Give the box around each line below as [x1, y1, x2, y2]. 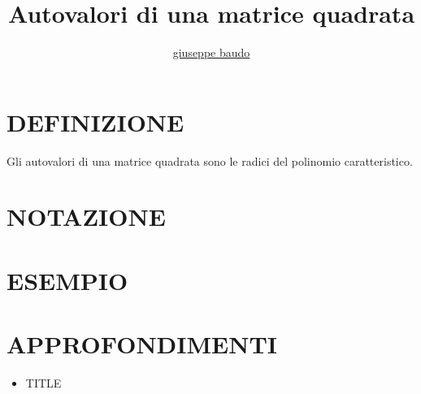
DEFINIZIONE [7, 105, 184, 138]
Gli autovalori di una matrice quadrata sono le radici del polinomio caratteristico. [7, 152, 413, 169]
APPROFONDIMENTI [7, 327, 278, 361]
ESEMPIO [7, 263, 128, 297]
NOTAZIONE [7, 200, 166, 233]
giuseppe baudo [172, 44, 250, 61]
